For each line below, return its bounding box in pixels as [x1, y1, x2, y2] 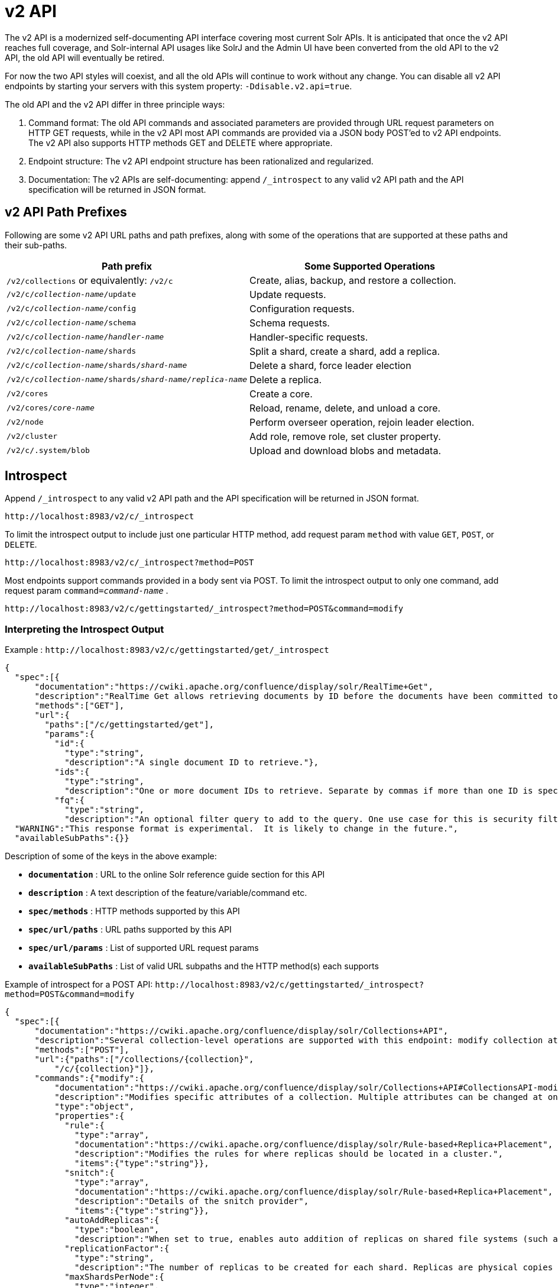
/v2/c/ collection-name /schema [7, 318, 137, 328]
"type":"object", [54, 1102, 135, 1112]
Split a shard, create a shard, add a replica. [249, 345, 440, 357]
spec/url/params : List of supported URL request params [28, 943, 259, 953]
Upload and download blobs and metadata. [249, 444, 441, 457]
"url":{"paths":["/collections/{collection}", [34, 1054, 254, 1064]
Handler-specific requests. [249, 331, 368, 343]
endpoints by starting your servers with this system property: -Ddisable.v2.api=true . [5, 80, 352, 91]
